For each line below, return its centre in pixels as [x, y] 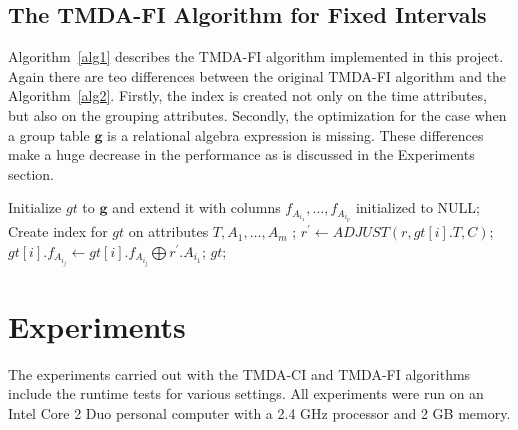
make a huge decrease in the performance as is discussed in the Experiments [241, 154]
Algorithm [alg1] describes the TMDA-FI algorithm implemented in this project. [256, 56]
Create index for [58, 231]
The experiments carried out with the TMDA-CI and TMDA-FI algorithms [239, 373]
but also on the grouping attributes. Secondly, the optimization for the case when [257, 114]
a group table [49, 134]
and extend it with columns [196, 207]
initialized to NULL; [418, 207]
